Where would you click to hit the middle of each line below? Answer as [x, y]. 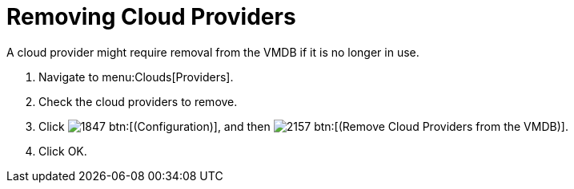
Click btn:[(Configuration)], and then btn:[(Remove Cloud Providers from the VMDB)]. [303, 126]
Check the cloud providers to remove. [138, 101]
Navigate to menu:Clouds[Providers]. [136, 77]
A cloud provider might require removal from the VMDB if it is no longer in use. [213, 52]
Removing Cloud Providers [151, 17]
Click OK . [63, 151]
